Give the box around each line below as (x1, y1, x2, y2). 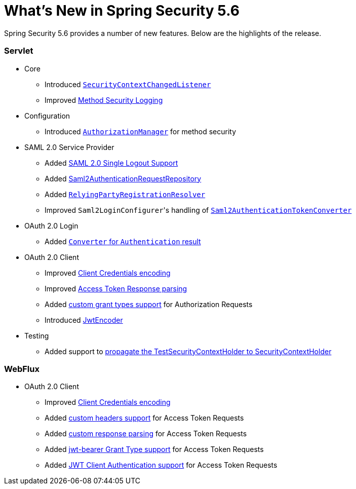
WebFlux (4, 363, 39, 374)
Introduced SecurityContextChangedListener (45, 80, 211, 89)
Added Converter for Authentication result (45, 237, 201, 246)
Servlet (4, 46, 33, 56)
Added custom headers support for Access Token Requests (45, 413, 244, 423)
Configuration (24, 111, 70, 120)
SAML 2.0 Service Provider (24, 142, 114, 152)
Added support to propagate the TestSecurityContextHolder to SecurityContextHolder (45, 347, 332, 356)
